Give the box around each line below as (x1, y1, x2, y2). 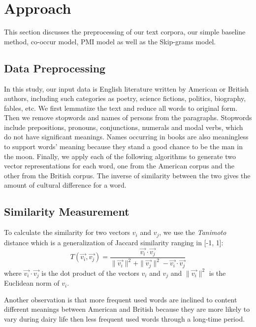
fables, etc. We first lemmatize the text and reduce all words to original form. (4, 102, 238, 113)
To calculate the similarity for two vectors (4, 227, 130, 237)
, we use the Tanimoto (159, 227, 226, 237)
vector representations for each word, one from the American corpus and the (4, 161, 234, 171)
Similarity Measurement (4, 204, 129, 219)
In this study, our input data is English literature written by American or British (4, 83, 249, 94)
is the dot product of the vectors (41, 267, 139, 278)
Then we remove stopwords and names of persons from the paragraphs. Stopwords (4, 112, 252, 123)
